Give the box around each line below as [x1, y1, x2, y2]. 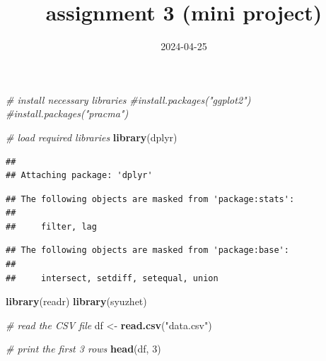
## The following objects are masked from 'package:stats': [6, 194, 295, 204]
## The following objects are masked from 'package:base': [6, 245, 289, 256]
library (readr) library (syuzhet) [6, 294, 147, 309]
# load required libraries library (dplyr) [6, 129, 177, 144]
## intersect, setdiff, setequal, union [6, 273, 219, 283]
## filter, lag [6, 221, 97, 232]
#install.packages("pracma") [6, 106, 129, 121]
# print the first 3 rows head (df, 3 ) [6, 341, 161, 356]
